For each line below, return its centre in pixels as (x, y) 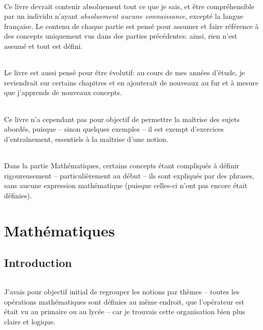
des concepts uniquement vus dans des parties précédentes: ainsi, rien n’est (121, 36)
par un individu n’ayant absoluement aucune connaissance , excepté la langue (124, 16)
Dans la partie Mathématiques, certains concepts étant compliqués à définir (122, 165)
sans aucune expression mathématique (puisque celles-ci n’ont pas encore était (126, 185)
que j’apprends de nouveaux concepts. (63, 92)
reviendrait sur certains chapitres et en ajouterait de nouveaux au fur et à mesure (131, 82)
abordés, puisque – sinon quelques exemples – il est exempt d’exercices (114, 129)
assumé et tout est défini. (43, 46)
